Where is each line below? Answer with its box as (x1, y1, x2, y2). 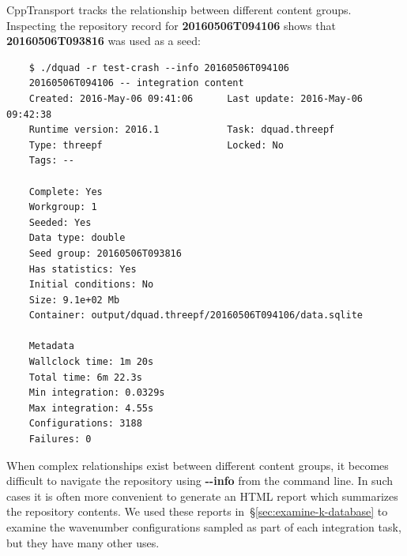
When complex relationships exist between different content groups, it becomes (6, 456, 389, 473)
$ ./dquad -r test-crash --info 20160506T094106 (28, 62, 289, 73)
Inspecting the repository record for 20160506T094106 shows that (6, 17, 336, 33)
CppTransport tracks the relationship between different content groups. (6, 2, 352, 17)
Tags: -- (28, 155, 74, 167)
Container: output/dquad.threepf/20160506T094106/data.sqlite (28, 310, 364, 321)
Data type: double (28, 232, 126, 244)
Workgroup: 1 (28, 201, 97, 213)
